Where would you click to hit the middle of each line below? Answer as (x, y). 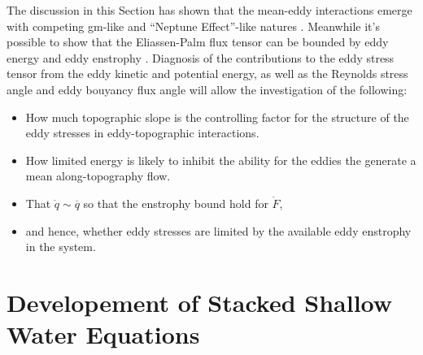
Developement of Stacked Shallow (200, 302)
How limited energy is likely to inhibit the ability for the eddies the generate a (221, 160)
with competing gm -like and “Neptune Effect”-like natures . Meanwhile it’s (193, 26)
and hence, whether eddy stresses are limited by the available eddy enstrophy (218, 230)
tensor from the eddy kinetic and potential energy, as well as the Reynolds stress (207, 74)
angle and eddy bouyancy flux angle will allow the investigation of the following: (207, 89)
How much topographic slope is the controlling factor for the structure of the (217, 117)
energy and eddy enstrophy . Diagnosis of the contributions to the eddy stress (201, 57)
